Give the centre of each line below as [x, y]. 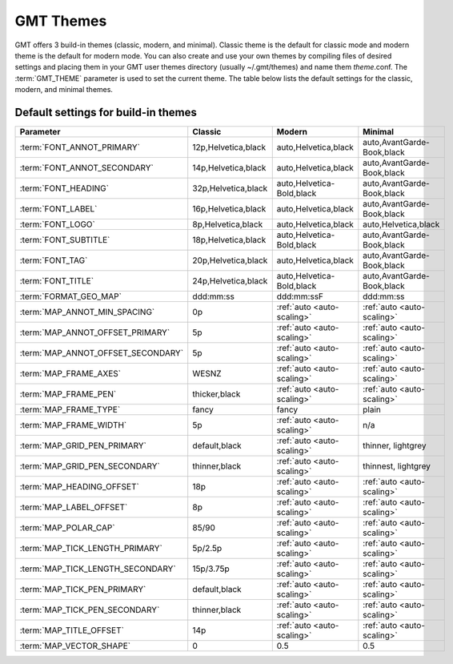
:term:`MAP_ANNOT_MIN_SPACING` [87, 312]
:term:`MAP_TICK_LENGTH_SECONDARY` [98, 569]
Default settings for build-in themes [106, 112]
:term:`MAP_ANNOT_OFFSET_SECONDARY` [102, 353]
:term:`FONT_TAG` [54, 260]
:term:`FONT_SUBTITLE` [65, 240]
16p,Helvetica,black [229, 209]
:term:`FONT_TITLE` [57, 281]
